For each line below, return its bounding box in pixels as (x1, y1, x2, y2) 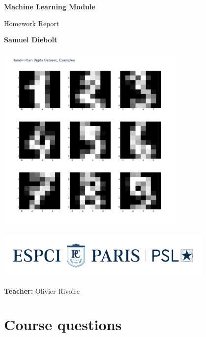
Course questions (4, 314, 122, 335)
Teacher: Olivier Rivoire (4, 285, 80, 296)
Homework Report (4, 18, 59, 28)
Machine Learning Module (4, 1, 95, 11)
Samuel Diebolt (4, 34, 58, 45)
